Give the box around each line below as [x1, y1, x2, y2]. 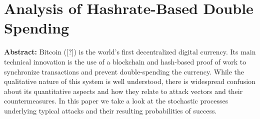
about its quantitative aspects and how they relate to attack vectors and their [4, 85, 243, 96]
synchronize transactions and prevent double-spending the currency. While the [4, 66, 244, 76]
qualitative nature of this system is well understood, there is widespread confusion [4, 76, 255, 86]
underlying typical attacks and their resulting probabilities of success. [4, 105, 217, 115]
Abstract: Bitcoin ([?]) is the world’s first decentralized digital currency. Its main [4, 46, 256, 57]
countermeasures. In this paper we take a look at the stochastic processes [4, 95, 228, 106]
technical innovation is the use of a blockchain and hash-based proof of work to [4, 56, 246, 66]
